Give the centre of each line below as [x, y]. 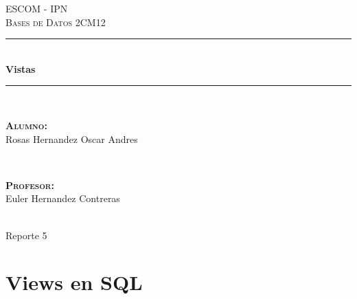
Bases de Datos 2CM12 [56, 22]
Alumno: [26, 125]
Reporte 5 [26, 235]
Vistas [21, 68]
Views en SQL [74, 282]
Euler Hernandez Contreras [63, 198]
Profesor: [30, 185]
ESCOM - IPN [37, 8]
